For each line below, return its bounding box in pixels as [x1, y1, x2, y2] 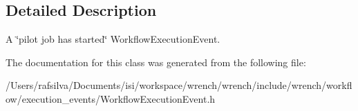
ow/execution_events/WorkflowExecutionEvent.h [6, 91, 216, 105]
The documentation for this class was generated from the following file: [6, 54, 306, 69]
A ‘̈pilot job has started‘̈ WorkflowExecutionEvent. [6, 32, 220, 46]
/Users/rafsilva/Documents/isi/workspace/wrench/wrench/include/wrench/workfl [6, 78, 352, 92]
